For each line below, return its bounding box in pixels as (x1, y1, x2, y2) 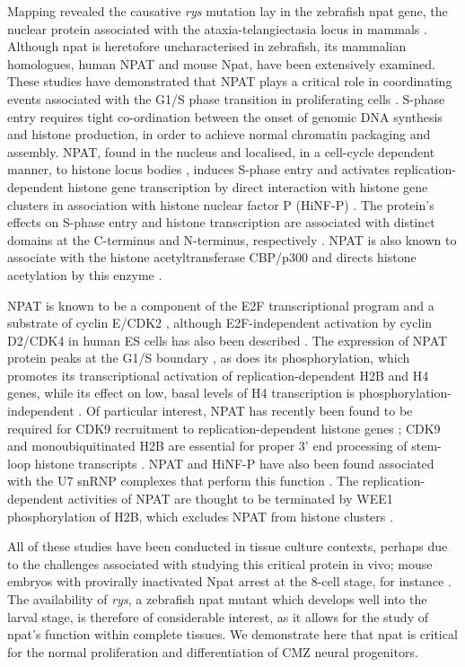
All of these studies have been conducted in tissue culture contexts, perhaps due (7, 537, 448, 556)
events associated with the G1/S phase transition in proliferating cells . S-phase (7, 89, 445, 108)
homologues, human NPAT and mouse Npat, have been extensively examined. (7, 54, 435, 73)
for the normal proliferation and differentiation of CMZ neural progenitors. (7, 642, 418, 661)
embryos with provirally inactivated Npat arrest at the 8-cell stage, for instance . (7, 572, 452, 591)
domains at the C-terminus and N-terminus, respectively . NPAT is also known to (7, 230, 457, 249)
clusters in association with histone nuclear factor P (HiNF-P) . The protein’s (7, 195, 434, 214)
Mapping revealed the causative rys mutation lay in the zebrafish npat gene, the (7, 2, 448, 20)
